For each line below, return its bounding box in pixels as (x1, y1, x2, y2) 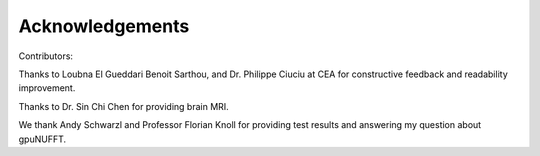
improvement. (18, 82, 76, 94)
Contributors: (18, 50, 74, 62)
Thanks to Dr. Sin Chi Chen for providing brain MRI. (18, 100, 229, 112)
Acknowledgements (18, 15, 190, 37)
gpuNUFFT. (18, 133, 67, 145)
